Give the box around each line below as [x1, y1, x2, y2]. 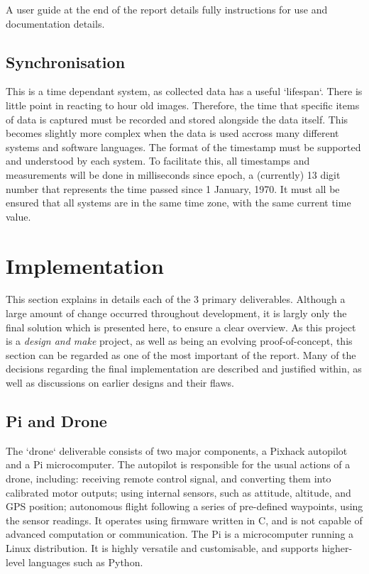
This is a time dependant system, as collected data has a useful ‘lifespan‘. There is [6, 84, 363, 99]
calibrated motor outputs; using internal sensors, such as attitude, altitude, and [6, 485, 351, 500]
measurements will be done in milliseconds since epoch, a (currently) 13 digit [6, 167, 341, 182]
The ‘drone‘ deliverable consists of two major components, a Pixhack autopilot [6, 443, 348, 458]
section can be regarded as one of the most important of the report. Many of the [6, 347, 356, 362]
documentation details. [6, 16, 105, 31]
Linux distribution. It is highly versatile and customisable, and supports [6, 540, 319, 555]
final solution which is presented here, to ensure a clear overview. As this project [6, 319, 356, 334]
